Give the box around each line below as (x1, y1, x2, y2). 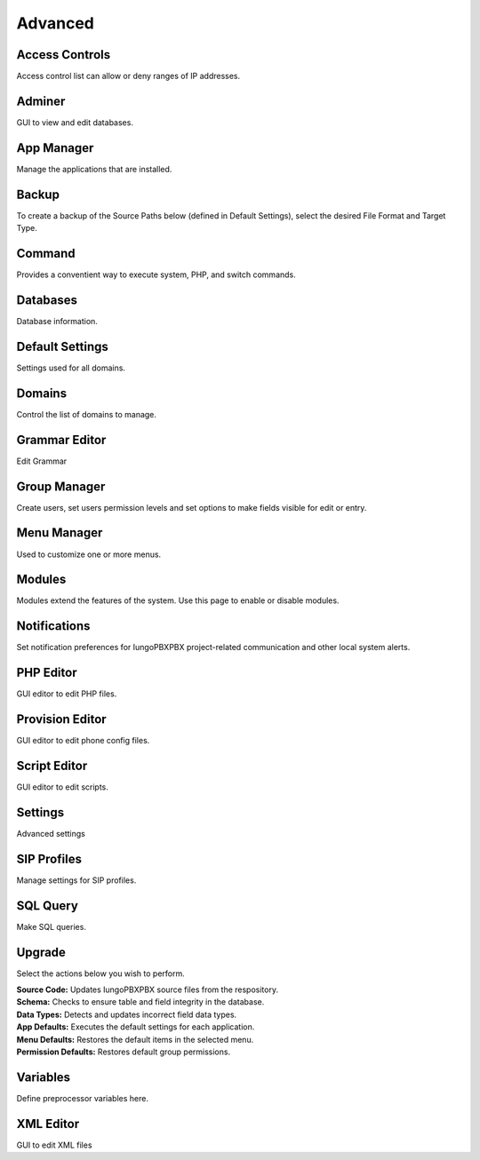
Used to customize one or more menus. (16, 549, 162, 560)
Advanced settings (16, 828, 86, 838)
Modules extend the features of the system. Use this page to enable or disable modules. (16, 595, 340, 606)
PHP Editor (16, 665, 77, 680)
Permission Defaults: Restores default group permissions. (16, 1046, 231, 1057)
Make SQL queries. (16, 921, 86, 932)
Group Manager (16, 479, 106, 494)
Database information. (16, 315, 98, 326)
